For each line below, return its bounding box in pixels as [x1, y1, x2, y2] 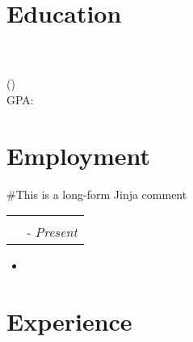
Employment [6, 138, 151, 171]
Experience [6, 304, 132, 337]
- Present [26, 222, 78, 242]
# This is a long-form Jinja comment [6, 185, 187, 202]
